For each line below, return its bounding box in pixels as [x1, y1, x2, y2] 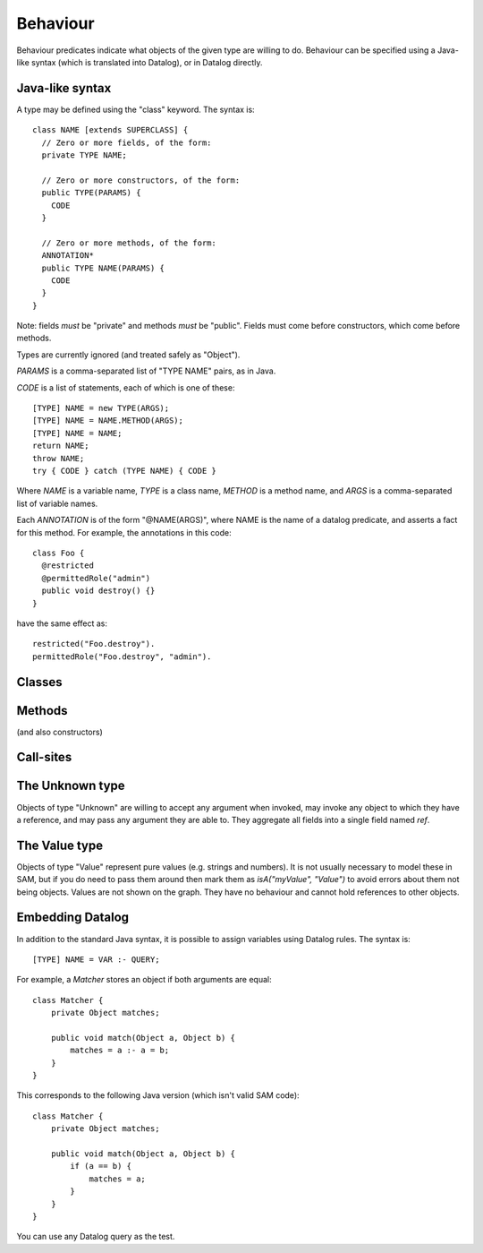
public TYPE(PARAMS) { [41, 188, 141, 198]
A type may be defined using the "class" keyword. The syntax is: [16, 104, 255, 115]
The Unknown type [16, 778, 125, 794]
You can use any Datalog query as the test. [16, 1232, 175, 1242]
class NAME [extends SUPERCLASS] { [32, 125, 189, 135]
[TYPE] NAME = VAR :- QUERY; [32, 954, 160, 965]
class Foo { [32, 547, 85, 558]
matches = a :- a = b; [70, 1045, 170, 1056]
